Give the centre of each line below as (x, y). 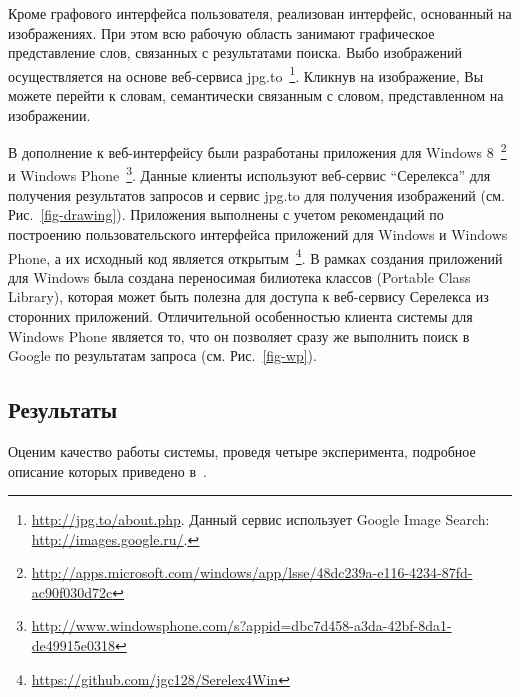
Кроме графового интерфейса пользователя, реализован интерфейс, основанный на (260, 13)
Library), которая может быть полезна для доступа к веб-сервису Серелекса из (248, 296)
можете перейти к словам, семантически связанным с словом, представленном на (256, 95)
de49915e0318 (73, 645)
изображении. (49, 114)
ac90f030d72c (72, 591)
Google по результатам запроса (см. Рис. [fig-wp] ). (162, 355)
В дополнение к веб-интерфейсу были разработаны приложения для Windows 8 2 (257, 150)
